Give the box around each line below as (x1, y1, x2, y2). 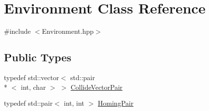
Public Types (4, 50, 72, 65)
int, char (20, 82, 46, 92)
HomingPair (97, 98, 134, 108)
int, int (64, 98, 84, 108)
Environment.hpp (42, 26, 94, 36)
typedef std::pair (4, 98, 53, 108)
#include (4, 26, 31, 36)
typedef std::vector (4, 72, 59, 82)
